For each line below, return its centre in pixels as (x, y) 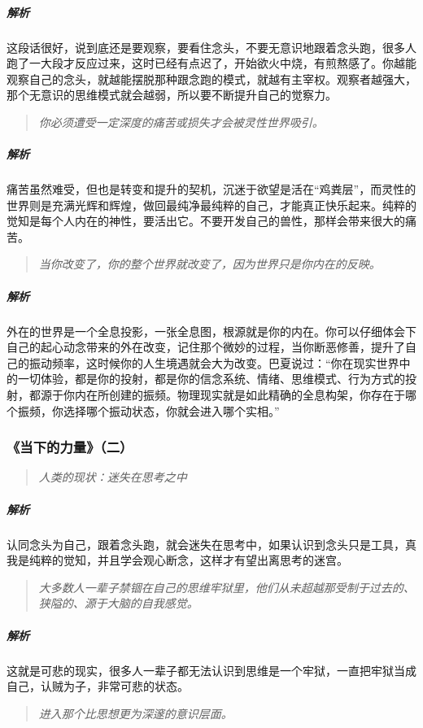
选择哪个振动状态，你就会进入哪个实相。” (171, 410)
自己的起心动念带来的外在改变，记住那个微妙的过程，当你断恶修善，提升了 (206, 347)
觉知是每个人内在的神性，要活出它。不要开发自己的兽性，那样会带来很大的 (206, 221)
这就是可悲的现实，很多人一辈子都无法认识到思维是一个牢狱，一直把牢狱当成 (211, 670)
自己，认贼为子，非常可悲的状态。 (98, 686)
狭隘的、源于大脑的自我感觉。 (118, 603)
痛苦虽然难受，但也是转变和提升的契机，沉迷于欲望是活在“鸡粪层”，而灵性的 (211, 189)
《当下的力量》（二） (70, 447)
